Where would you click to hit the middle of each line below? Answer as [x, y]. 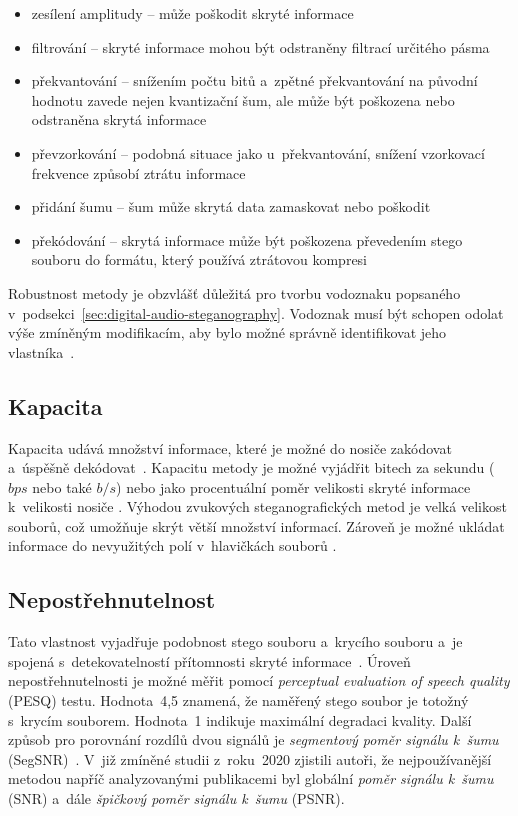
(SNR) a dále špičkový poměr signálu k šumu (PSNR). [176, 798]
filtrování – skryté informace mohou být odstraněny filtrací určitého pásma [260, 46]
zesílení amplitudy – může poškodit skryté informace [192, 13]
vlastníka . [41, 351]
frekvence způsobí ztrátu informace [138, 172]
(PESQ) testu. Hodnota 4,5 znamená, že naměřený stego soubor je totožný [238, 700]
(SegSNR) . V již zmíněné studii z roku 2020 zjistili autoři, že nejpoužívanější [250, 758]
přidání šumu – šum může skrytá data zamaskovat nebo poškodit [231, 206]
